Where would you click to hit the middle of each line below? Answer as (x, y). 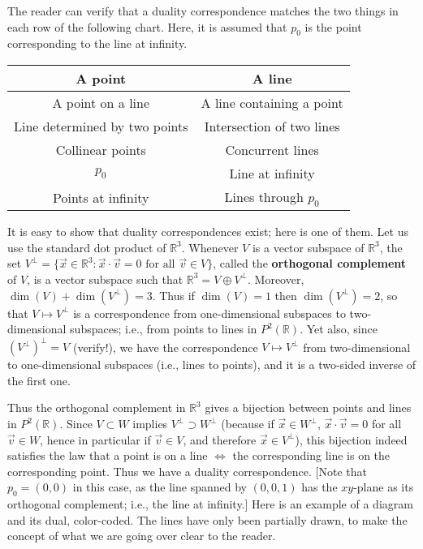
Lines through (264, 196)
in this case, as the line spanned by (160, 487)
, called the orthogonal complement (310, 263)
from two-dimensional (357, 347)
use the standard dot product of (87, 247)
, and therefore (220, 439)
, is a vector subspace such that (105, 279)
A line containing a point (272, 102)
